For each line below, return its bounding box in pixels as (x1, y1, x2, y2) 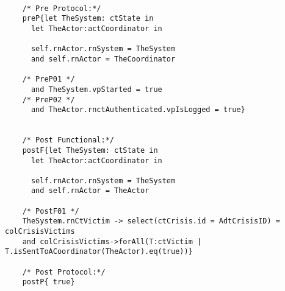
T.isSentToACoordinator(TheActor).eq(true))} (5, 247, 193, 256)
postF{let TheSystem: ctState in (22, 145, 158, 155)
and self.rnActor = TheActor (31, 186, 150, 195)
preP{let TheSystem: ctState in (22, 14, 154, 23)
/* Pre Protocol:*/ (22, 4, 101, 13)
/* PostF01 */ (22, 206, 79, 216)
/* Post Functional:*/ (22, 136, 114, 145)
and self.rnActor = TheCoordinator (31, 54, 176, 63)
